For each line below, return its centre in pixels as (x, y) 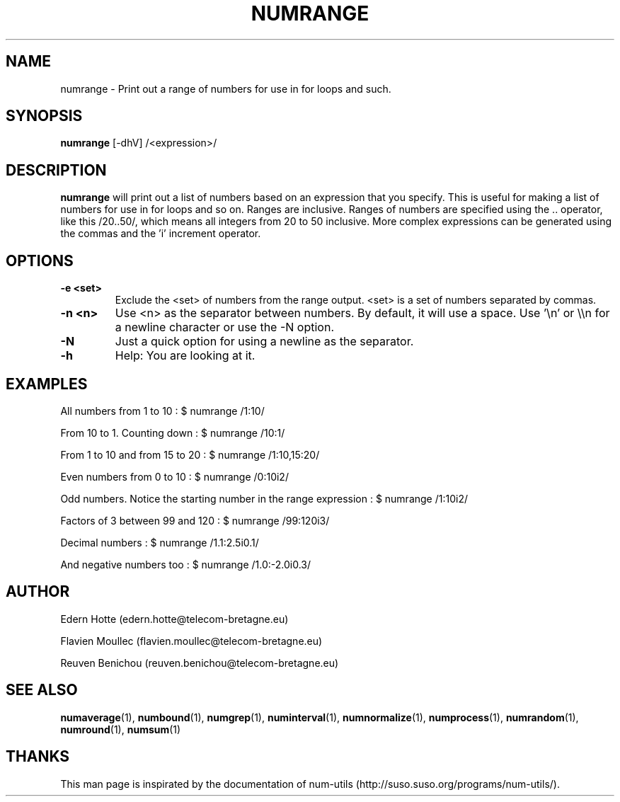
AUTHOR (38, 592)
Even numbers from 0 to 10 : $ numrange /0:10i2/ (174, 476)
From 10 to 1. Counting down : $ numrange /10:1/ (173, 432)
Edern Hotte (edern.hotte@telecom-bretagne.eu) (174, 619)
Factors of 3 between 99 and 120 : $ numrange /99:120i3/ (195, 520)
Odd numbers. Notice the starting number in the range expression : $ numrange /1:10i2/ (264, 498)
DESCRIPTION (56, 170)
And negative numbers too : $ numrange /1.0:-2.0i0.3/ (185, 564)
